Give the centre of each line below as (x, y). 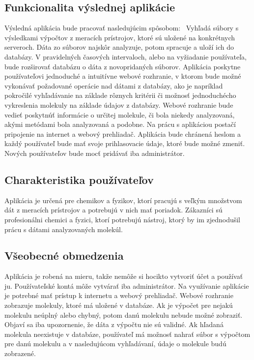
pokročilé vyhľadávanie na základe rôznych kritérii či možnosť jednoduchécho (120, 95)
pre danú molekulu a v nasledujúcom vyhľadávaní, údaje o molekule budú (115, 344)
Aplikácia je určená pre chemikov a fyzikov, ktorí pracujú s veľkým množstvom (123, 200)
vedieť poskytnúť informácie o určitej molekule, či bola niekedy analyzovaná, (120, 114)
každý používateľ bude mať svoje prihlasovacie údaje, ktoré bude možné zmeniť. (125, 143)
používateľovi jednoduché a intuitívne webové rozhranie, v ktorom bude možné (123, 76)
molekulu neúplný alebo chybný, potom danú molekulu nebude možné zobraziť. (124, 315)
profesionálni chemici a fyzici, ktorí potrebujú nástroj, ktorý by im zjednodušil (123, 219)
